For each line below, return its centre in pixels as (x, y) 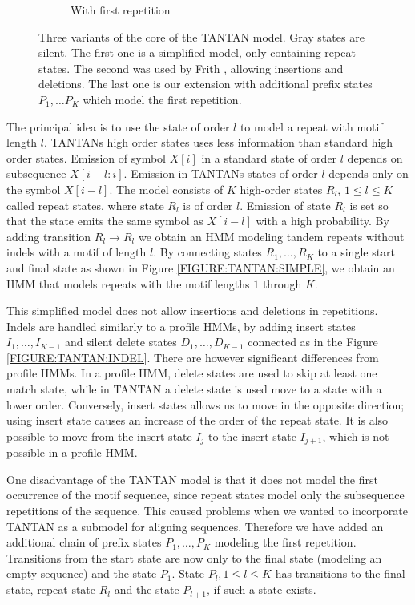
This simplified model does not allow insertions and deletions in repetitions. (192, 311)
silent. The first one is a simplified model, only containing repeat (197, 52)
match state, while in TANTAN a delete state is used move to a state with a (194, 389)
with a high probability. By (322, 221)
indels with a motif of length (77, 252)
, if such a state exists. (261, 589)
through (282, 283)
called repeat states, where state (85, 205)
